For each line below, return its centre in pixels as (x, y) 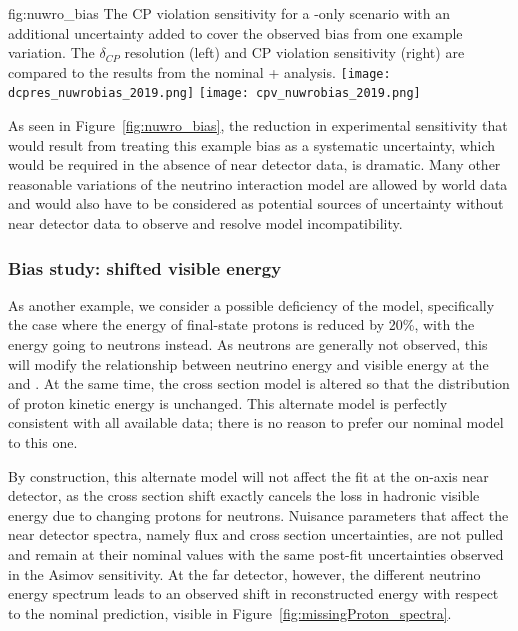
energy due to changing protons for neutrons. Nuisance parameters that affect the (258, 514)
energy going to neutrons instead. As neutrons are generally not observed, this (248, 344)
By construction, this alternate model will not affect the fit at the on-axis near (248, 475)
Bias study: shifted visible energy (145, 267)
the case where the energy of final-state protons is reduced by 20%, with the (241, 324)
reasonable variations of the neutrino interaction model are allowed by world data (258, 183)
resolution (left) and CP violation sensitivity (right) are (294, 52)
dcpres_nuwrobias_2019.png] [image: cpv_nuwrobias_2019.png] (214, 93)
